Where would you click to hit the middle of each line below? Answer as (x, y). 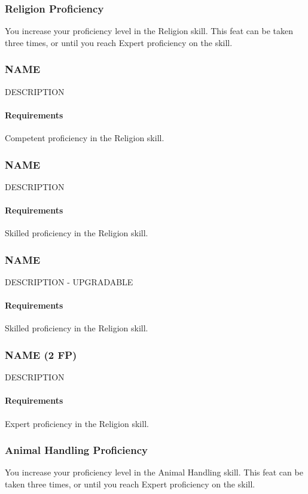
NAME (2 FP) (41, 354)
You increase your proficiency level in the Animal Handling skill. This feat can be (154, 472)
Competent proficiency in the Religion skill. (85, 138)
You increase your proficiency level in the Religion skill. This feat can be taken (149, 31)
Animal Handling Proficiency (76, 450)
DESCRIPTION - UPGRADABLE (69, 282)
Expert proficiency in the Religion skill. (77, 423)
